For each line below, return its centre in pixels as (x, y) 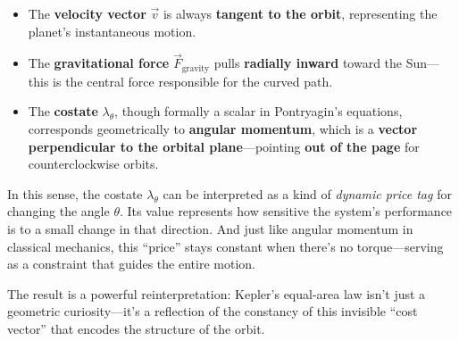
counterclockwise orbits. (93, 164)
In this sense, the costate (75, 193)
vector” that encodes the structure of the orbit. (136, 328)
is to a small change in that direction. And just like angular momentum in (210, 229)
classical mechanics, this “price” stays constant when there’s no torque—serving (225, 246)
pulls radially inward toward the (308, 63)
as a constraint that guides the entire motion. (131, 264)
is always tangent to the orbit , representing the (300, 13)
